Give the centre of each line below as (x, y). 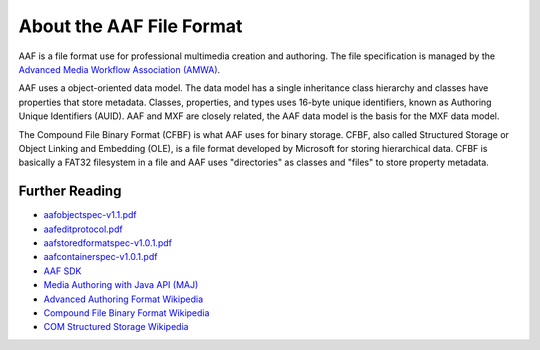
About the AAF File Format (130, 26)
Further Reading (70, 191)
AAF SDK (62, 271)
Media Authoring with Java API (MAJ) (121, 285)
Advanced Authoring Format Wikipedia (123, 299)
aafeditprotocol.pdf (83, 229)
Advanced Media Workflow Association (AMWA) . (119, 69)
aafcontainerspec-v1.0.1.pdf (100, 257)
